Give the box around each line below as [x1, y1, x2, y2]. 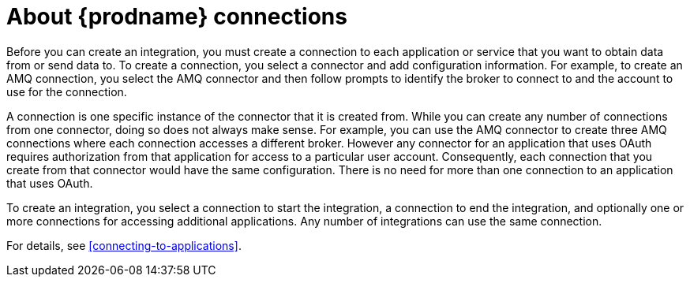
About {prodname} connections [6, 3, 347, 30]
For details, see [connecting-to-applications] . [6, 238, 242, 252]
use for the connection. [6, 84, 127, 99]
